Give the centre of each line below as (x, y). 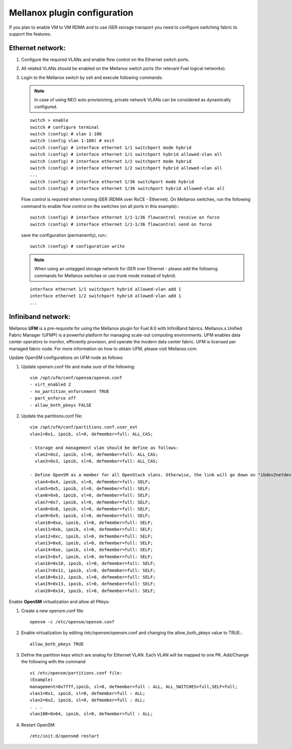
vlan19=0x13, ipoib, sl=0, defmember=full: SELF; (95, 584)
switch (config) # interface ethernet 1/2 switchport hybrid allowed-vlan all (126, 168)
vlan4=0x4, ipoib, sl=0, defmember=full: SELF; (93, 482)
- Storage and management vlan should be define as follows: (104, 448)
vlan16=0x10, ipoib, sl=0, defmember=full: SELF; (95, 563)
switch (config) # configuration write (77, 246)
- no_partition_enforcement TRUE (70, 391)
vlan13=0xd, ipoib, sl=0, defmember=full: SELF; (94, 543)
